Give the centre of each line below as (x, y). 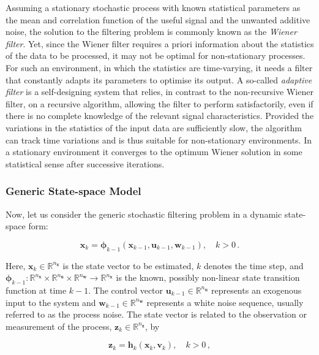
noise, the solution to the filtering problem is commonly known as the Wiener (151, 32)
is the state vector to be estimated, (128, 265)
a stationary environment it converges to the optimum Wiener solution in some (154, 152)
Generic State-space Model (73, 191)
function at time (36, 290)
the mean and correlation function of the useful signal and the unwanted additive (158, 19)
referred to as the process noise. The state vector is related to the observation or (156, 314)
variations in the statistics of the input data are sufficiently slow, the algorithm (154, 127)
